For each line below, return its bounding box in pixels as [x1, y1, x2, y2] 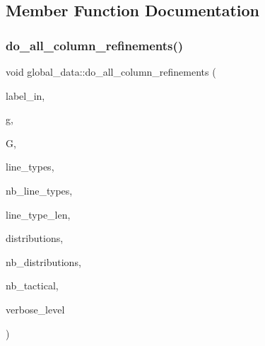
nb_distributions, [6, 254, 81, 269]
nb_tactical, [6, 278, 59, 293]
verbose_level [6, 301, 65, 316]
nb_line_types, [6, 183, 73, 197]
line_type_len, [6, 207, 71, 221]
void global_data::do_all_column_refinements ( [6, 64, 216, 79]
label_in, [6, 88, 45, 103]
